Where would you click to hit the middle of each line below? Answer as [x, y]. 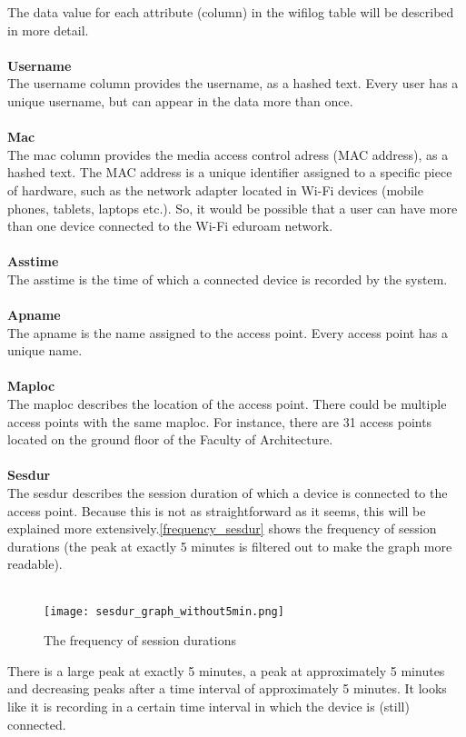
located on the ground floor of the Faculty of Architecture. [170, 439]
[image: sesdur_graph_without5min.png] [164, 611]
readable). [35, 564]
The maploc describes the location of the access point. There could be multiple [227, 404]
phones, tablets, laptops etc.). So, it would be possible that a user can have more [233, 208]
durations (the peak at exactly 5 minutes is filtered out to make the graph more [230, 546]
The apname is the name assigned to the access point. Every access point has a [228, 332]
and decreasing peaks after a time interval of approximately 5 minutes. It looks [227, 688]
